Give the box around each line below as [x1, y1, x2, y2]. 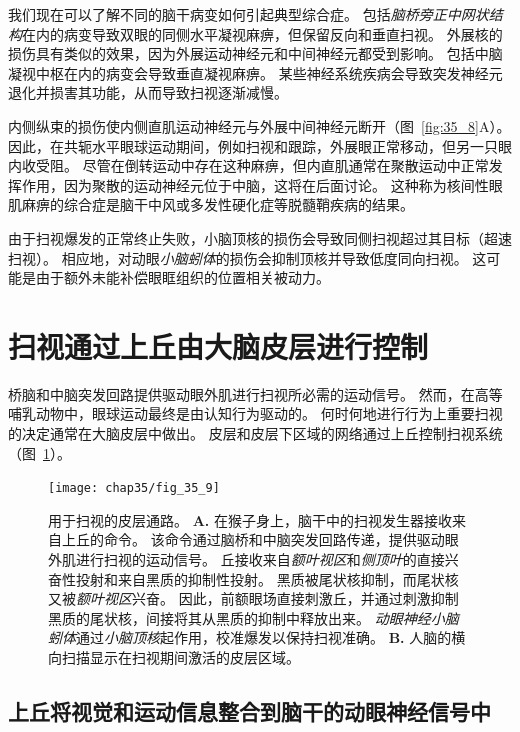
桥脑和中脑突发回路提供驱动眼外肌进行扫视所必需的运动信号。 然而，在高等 [8, 383, 503, 404]
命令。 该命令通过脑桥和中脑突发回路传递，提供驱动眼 [103, 529, 459, 550]
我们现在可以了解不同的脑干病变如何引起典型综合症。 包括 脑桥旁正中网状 [8, 4, 489, 24]
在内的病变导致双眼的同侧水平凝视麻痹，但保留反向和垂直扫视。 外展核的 [22, 23, 503, 44]
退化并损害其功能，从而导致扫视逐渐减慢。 [8, 82, 288, 103]
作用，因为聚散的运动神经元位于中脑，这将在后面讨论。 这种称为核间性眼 [21, 174, 503, 195]
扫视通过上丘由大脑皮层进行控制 [8, 325, 429, 366]
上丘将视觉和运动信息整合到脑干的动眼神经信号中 [8, 696, 491, 727]
